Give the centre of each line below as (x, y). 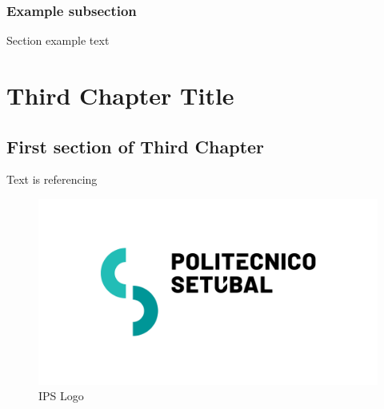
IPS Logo (61, 396)
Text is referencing (52, 179)
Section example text (58, 40)
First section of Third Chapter (136, 146)
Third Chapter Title (120, 95)
